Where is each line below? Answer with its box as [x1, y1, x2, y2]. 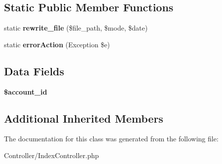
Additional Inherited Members [4, 110, 163, 126]
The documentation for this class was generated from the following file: [4, 133, 219, 144]
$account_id [4, 86, 47, 97]
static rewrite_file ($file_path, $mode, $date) [4, 23, 148, 33]
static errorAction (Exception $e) [4, 39, 110, 49]
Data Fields [4, 63, 65, 78]
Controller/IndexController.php [4, 150, 99, 160]
